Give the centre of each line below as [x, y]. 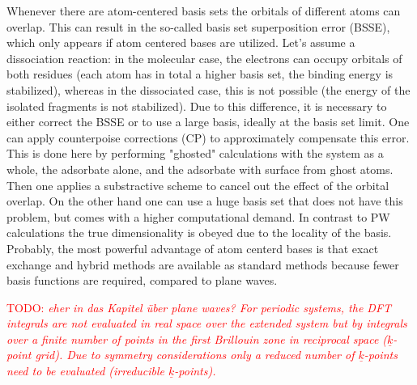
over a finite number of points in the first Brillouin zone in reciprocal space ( [197, 338]
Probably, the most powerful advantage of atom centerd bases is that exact [193, 248]
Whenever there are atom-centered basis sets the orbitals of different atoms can [204, 11]
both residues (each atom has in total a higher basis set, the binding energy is [200, 74]
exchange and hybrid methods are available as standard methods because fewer [203, 264]
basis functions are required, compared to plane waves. [142, 280]
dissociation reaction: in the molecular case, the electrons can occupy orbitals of [204, 58]
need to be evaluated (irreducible [86, 371]
